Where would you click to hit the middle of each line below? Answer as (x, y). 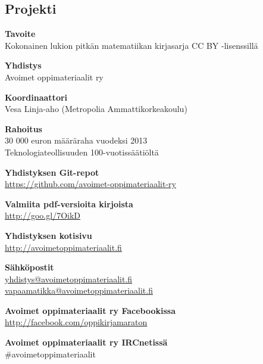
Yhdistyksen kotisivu (48, 235)
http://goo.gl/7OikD (43, 215)
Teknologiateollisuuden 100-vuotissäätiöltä (82, 152)
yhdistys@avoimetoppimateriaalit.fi (69, 279)
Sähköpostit (29, 267)
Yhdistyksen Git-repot (52, 172)
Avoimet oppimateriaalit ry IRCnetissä (86, 342)
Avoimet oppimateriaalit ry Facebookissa (90, 310)
